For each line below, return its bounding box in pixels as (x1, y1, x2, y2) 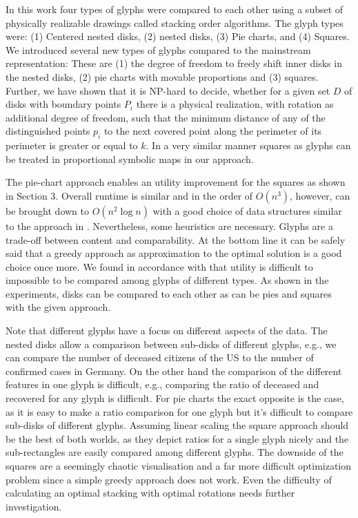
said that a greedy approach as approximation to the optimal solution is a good (6, 246, 342, 260)
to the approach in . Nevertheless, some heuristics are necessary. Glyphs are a (6, 218, 333, 233)
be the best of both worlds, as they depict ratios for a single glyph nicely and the (6, 431, 349, 445)
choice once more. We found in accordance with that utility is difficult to (6, 259, 313, 274)
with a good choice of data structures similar (152, 203, 342, 218)
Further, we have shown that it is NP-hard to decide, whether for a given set (6, 83, 330, 97)
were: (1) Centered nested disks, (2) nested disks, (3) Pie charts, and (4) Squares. (6, 29, 350, 44)
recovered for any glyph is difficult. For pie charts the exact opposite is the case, (6, 391, 344, 405)
